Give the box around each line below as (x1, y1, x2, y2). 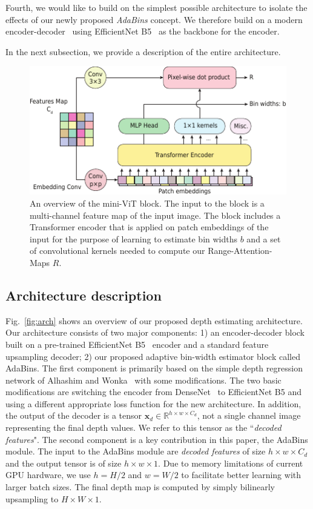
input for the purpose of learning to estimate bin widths (30, 232, 237, 245)
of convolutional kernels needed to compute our (30, 244, 205, 257)
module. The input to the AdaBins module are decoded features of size (5, 445, 266, 457)
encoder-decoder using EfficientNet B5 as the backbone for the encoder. (5, 25, 280, 38)
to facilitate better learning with (181, 468, 301, 481)
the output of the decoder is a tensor (5, 409, 142, 422)
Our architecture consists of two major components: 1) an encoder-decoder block (5, 326, 305, 339)
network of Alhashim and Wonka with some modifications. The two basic (5, 373, 282, 386)
